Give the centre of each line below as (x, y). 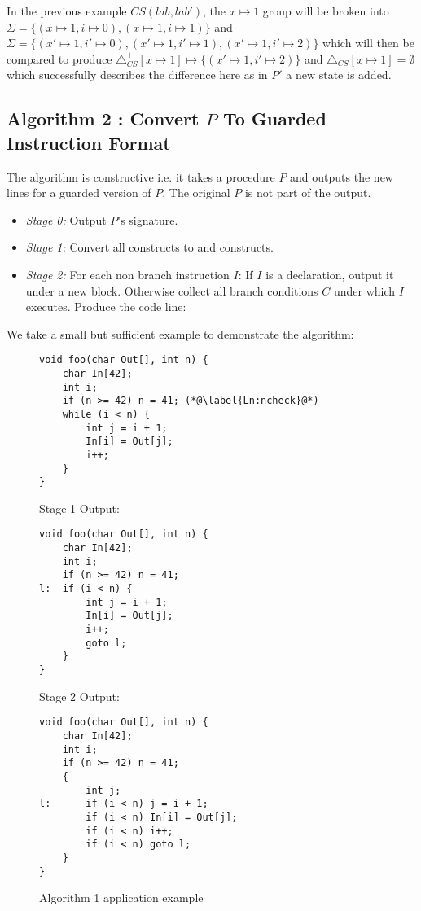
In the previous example (67, 11)
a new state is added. (339, 74)
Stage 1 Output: (79, 508)
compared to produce (59, 58)
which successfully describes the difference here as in (137, 74)
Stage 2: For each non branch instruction (127, 274)
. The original (196, 193)
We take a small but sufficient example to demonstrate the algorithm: (180, 333)
